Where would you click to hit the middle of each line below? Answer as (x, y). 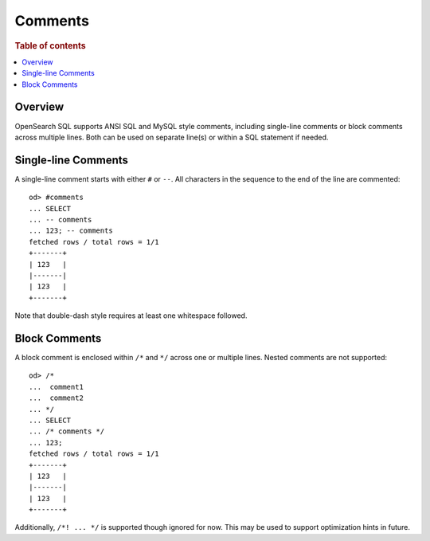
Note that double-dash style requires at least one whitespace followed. (131, 316)
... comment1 (56, 387)
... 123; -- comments (71, 231)
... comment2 (56, 398)
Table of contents (51, 45)
